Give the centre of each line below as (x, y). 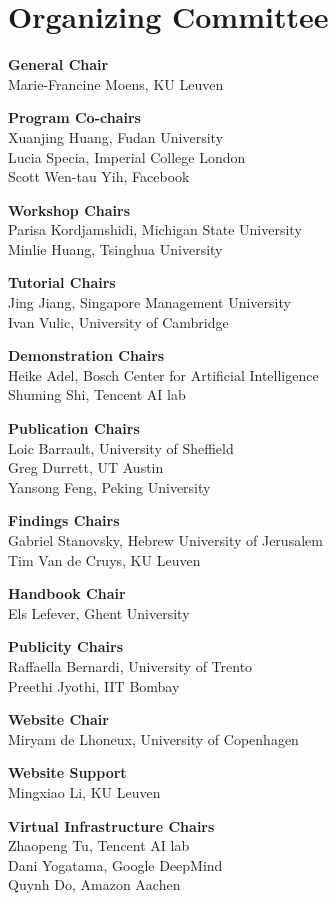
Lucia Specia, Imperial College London (127, 156)
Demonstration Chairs (86, 355)
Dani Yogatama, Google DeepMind (115, 864)
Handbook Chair (67, 593)
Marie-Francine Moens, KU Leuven (116, 83)
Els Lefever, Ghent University (99, 612)
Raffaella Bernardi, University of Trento (130, 665)
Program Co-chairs (74, 117)
